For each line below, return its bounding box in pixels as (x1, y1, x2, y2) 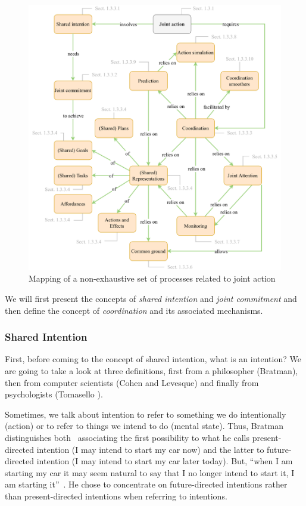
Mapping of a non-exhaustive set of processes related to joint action (29, 272, 276, 285)
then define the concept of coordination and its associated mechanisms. (5, 304, 263, 316)
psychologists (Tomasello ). (5, 388, 103, 400)
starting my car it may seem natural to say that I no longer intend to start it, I (5, 466, 295, 479)
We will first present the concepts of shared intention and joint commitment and (5, 292, 297, 305)
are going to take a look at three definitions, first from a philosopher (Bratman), (5, 365, 298, 377)
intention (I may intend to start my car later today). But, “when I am (36, 455, 293, 467)
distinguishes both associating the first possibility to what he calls (5, 431, 250, 443)
